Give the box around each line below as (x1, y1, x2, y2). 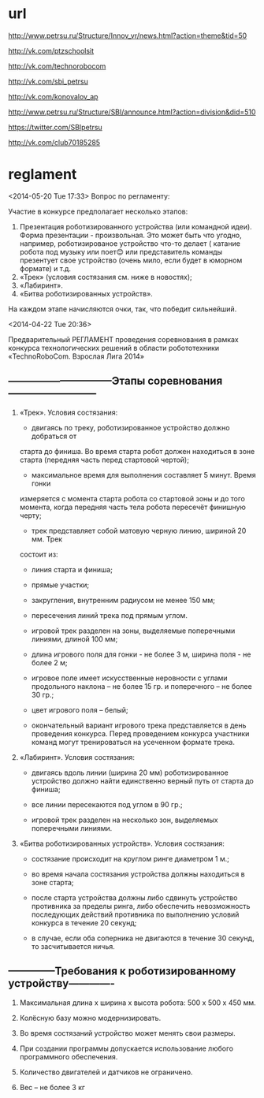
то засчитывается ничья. (31, 941, 116, 951)
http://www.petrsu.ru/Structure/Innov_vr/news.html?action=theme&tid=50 (8, 31, 247, 40)
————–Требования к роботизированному (8, 965, 236, 978)
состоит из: (19, 549, 58, 559)
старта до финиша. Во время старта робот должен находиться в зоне (19, 446, 255, 456)
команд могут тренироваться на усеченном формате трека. (31, 737, 235, 746)
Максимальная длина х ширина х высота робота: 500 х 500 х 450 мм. (19, 998, 256, 1007)
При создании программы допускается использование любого (19, 1044, 234, 1053)
